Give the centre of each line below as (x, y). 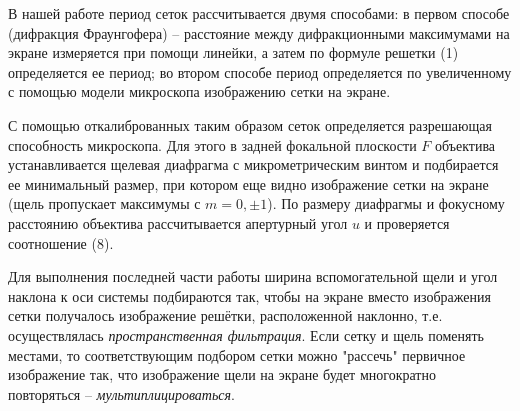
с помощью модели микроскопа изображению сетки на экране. (199, 91)
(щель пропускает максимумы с (104, 203)
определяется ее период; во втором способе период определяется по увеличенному (260, 71)
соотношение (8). (61, 242)
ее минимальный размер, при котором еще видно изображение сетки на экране (248, 183)
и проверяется (407, 222)
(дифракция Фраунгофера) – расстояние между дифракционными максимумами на (259, 32)
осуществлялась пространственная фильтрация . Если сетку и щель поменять (246, 334)
